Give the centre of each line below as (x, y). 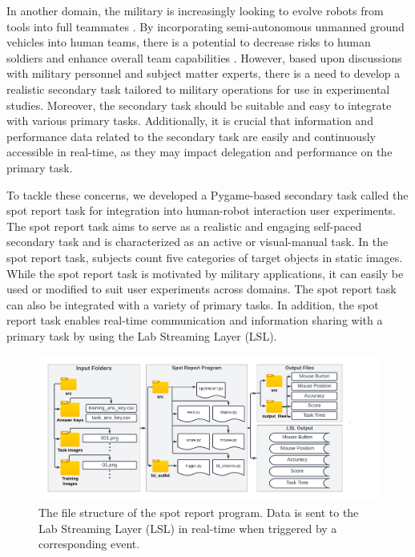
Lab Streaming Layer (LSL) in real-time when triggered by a (188, 528)
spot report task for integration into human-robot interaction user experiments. (201, 210)
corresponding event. (89, 544)
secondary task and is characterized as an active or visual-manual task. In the (197, 242)
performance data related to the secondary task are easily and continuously (191, 136)
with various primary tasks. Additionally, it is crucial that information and (190, 121)
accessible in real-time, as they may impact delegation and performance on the (199, 152)
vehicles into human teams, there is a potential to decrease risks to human (189, 42)
